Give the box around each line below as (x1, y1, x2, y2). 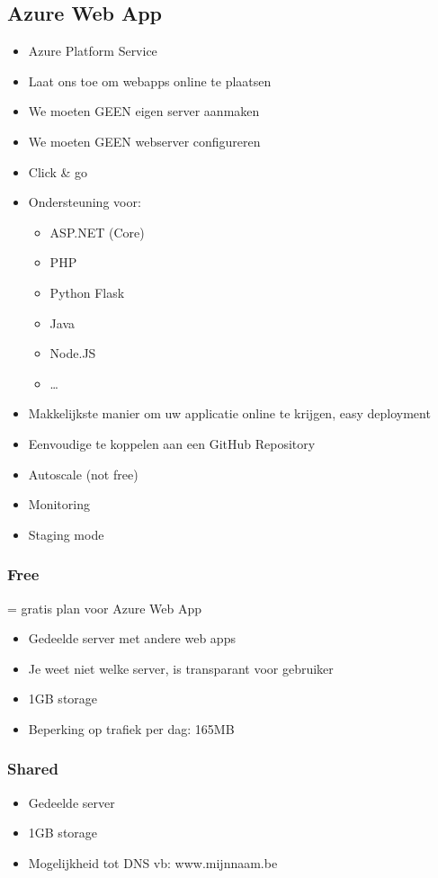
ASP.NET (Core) (49, 222, 145, 241)
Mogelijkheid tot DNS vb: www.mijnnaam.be (28, 853, 278, 872)
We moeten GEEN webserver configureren (28, 131, 261, 150)
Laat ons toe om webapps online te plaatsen (28, 71, 272, 90)
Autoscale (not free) (28, 464, 139, 483)
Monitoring (28, 495, 90, 514)
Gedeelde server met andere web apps (28, 629, 236, 648)
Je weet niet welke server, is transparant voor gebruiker (28, 658, 334, 677)
